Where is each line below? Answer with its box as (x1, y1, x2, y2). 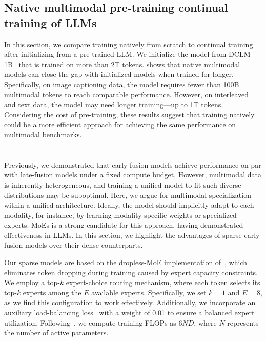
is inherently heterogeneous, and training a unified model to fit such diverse (4, 179, 241, 190)
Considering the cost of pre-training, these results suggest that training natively (4, 109, 255, 119)
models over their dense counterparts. (25, 239, 143, 250)
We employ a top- (4, 277, 60, 288)
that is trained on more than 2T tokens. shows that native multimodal (18, 58, 240, 69)
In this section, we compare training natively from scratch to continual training (4, 38, 253, 49)
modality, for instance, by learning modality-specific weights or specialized (4, 209, 237, 220)
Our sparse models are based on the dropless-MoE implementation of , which (4, 257, 248, 268)
